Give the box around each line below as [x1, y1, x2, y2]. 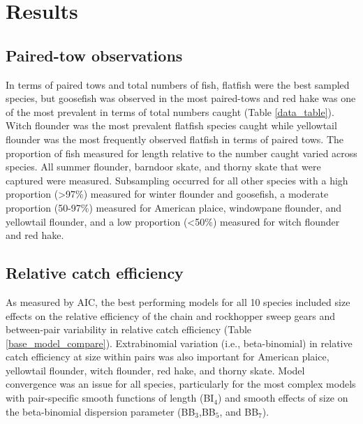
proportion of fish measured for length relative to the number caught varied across [6, 145, 357, 160]
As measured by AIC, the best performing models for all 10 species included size [6, 294, 350, 309]
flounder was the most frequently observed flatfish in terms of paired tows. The [6, 131, 344, 146]
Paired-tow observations [6, 44, 183, 66]
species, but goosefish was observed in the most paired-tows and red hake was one [6, 91, 356, 105]
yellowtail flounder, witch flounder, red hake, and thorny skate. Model [6, 363, 305, 377]
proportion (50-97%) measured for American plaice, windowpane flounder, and [6, 200, 342, 214]
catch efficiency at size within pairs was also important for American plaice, [6, 349, 329, 364]
